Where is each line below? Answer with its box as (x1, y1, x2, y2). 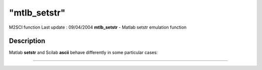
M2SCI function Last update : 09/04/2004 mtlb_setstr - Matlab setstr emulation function (9, 24, 187, 30)
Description (9, 37, 46, 45)
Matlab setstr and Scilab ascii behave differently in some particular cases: (9, 50, 158, 55)
